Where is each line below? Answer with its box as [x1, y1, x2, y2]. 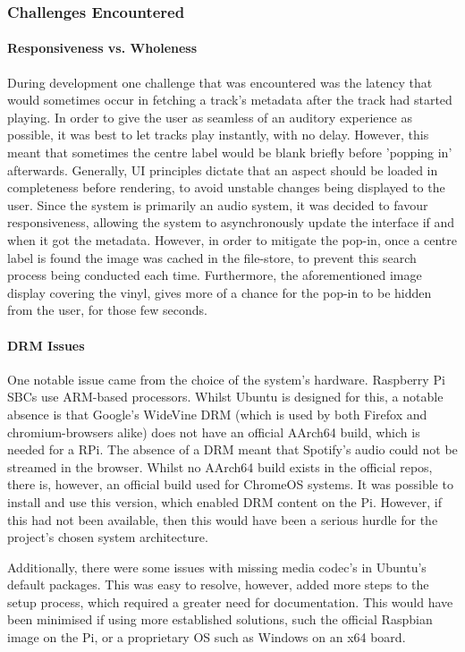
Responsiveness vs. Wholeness [7, 38, 198, 57]
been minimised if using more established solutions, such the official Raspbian [7, 610, 433, 629]
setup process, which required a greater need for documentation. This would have [7, 592, 453, 611]
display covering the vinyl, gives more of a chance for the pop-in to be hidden [7, 283, 432, 301]
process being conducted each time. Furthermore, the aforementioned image [7, 266, 422, 284]
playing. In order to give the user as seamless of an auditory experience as [7, 107, 412, 126]
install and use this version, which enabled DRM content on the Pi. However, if [7, 492, 442, 511]
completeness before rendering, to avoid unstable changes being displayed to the [7, 178, 445, 197]
